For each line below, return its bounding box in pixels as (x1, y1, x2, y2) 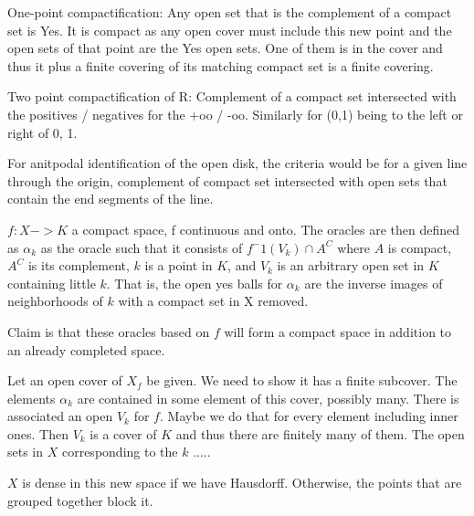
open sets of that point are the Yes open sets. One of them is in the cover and (7, 38, 443, 58)
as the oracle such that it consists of (40, 237, 243, 257)
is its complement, (27, 256, 130, 275)
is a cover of (90, 424, 157, 443)
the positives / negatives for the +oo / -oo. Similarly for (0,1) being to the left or (7, 104, 463, 123)
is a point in (144, 256, 213, 275)
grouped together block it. (7, 490, 153, 510)
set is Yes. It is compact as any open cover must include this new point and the (7, 20, 452, 39)
